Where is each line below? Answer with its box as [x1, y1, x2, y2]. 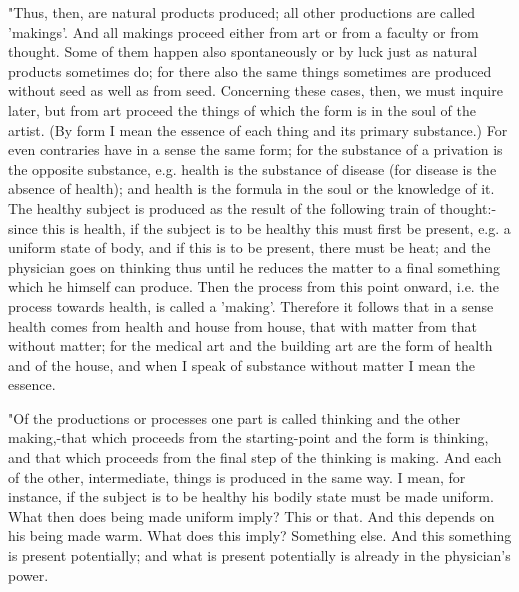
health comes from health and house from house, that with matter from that [8, 315, 477, 336]
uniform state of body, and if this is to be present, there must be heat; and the [8, 237, 491, 258]
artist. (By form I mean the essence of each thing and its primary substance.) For [8, 119, 508, 140]
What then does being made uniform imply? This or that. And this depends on [8, 505, 495, 526]
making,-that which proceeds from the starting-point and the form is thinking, [8, 427, 489, 448]
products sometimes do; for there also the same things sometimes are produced [8, 60, 492, 81]
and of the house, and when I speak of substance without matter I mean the [8, 354, 475, 375]
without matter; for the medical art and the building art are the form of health [8, 335, 493, 356]
